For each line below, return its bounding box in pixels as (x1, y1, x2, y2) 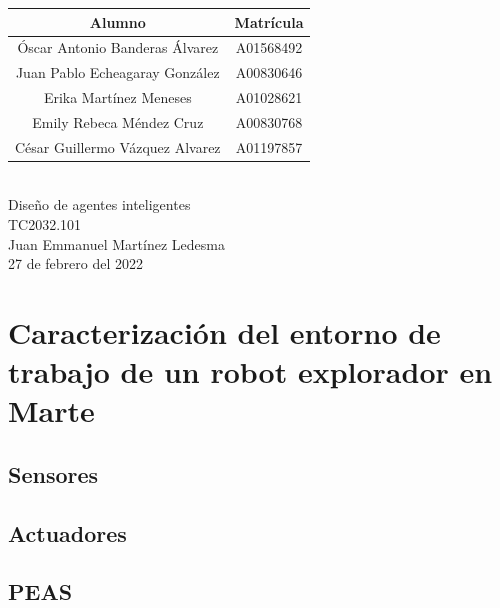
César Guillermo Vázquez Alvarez (15, 136, 221, 157)
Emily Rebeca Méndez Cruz (32, 111, 204, 132)
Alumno (89, 11, 146, 32)
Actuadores (8, 517, 127, 548)
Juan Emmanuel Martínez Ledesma (8, 233, 225, 254)
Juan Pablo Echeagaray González (15, 62, 220, 83)
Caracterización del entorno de (8, 311, 441, 352)
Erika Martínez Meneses (43, 87, 192, 108)
